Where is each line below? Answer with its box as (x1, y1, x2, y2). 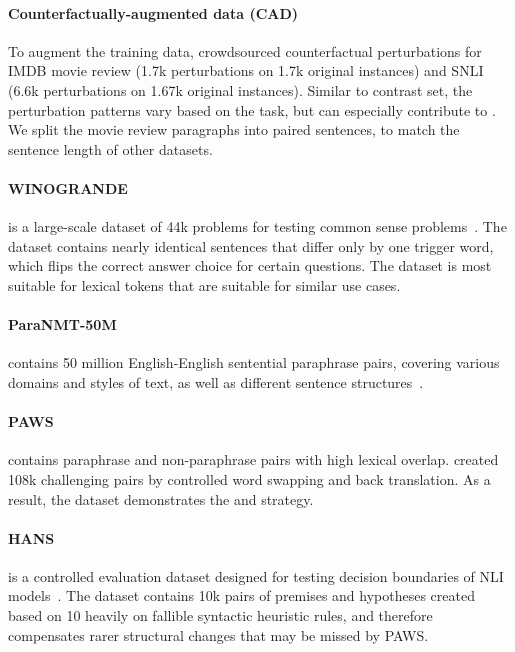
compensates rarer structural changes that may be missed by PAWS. (8, 624, 429, 645)
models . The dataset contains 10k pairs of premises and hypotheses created (8, 585, 475, 606)
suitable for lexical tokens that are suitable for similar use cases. (8, 274, 401, 295)
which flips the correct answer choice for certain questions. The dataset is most (8, 255, 492, 276)
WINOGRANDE (8, 177, 128, 198)
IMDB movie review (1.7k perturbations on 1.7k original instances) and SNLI (8, 60, 484, 81)
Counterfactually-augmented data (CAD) (8, 2, 299, 23)
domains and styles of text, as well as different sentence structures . (8, 371, 424, 392)
